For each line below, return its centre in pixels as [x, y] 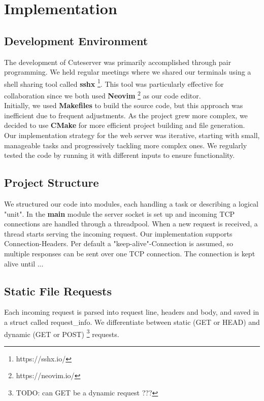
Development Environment [76, 40]
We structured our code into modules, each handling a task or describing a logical [131, 204]
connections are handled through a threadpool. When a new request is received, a [131, 224]
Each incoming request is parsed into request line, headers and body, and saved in [132, 312]
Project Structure [52, 182]
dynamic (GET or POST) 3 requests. [62, 333]
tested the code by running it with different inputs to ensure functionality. [120, 155]
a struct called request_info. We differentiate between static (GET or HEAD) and [132, 322]
